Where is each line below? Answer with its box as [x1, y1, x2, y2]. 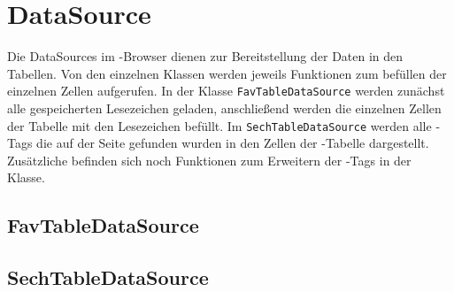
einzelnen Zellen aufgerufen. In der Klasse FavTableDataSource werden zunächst [7, 81, 445, 100]
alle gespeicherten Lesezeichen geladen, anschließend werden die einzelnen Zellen [7, 98, 442, 117]
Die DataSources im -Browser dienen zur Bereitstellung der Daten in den [7, 47, 404, 65]
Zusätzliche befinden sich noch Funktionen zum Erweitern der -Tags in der [7, 150, 412, 169]
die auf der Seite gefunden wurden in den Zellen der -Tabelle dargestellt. [36, 134, 429, 152]
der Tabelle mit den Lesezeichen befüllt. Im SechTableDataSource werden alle [7, 116, 432, 134]
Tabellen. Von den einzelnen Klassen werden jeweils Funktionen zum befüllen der [7, 64, 447, 82]
